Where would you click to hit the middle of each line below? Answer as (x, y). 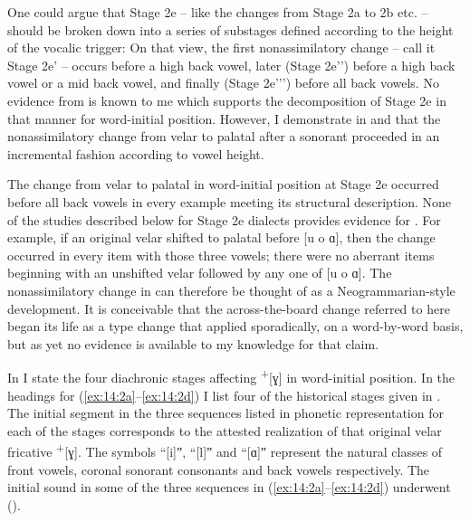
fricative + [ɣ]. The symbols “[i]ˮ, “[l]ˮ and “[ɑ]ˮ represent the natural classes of (225, 450)
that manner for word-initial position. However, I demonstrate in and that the (224, 118)
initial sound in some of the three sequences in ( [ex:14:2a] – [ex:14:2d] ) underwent (229, 487)
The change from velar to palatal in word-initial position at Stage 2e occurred (223, 184)
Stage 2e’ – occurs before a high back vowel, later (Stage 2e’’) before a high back (231, 65)
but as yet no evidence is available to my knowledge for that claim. (193, 343)
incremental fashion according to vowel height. (136, 153)
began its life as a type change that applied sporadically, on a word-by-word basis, (235, 326)
